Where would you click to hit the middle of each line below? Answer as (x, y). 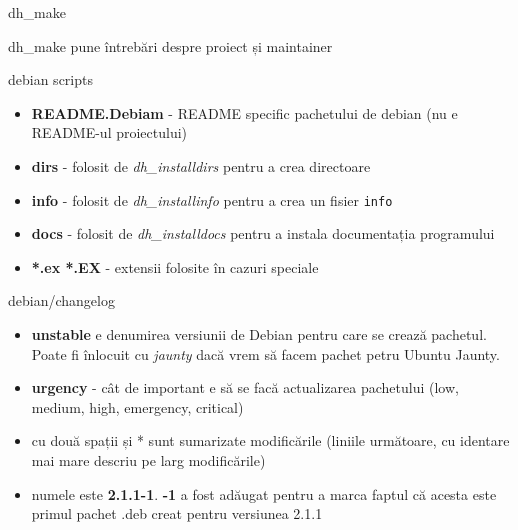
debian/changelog (61, 300)
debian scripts (50, 79)
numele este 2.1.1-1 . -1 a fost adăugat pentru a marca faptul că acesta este (264, 493)
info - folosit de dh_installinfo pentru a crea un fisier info (212, 199)
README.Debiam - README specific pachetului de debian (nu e (244, 112)
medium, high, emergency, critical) (137, 406)
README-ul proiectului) (109, 132)
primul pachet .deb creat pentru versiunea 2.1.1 (177, 513)
